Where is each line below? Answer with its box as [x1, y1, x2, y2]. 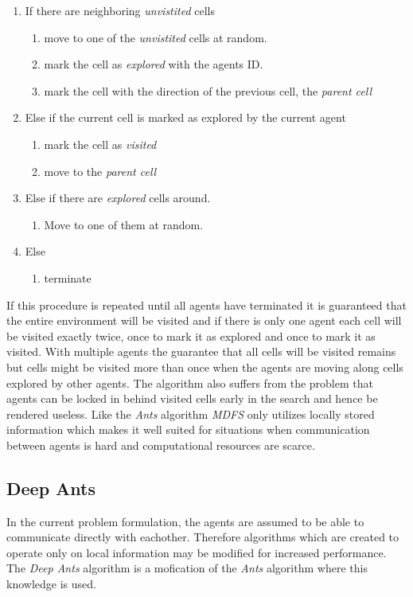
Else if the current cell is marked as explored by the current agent [25, 109, 346, 126]
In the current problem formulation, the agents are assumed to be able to [6, 513, 364, 529]
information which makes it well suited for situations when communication [6, 421, 370, 438]
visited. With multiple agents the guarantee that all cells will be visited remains [6, 343, 396, 360]
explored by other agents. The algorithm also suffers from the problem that [6, 374, 373, 391]
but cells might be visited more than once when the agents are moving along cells [6, 358, 403, 375]
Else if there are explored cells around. [25, 189, 211, 206]
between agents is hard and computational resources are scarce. [6, 436, 315, 453]
